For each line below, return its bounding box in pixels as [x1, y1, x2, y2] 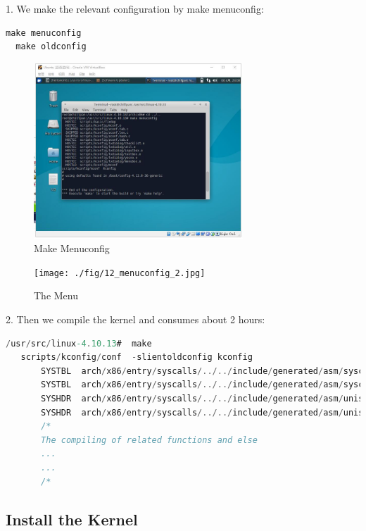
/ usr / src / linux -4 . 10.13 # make [6, 338, 152, 349]
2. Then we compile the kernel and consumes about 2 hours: [6, 312, 265, 326]
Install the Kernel [6, 508, 138, 530]
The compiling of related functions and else [41, 435, 258, 445]
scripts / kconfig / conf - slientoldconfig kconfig [20, 352, 253, 363]
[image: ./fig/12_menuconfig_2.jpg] [34, 268, 206, 278]
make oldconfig [15, 42, 87, 52]
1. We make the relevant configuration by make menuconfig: [6, 1, 264, 15]
